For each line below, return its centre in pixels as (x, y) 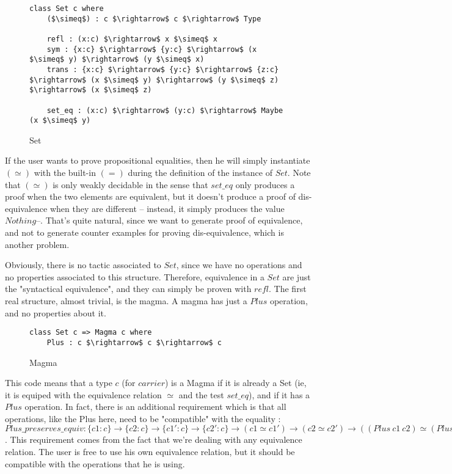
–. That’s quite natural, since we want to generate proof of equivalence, (169, 220)
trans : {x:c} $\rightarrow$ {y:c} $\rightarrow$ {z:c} (163, 69)
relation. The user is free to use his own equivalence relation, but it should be (150, 452)
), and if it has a (279, 394)
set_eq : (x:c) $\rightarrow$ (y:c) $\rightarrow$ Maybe (165, 110)
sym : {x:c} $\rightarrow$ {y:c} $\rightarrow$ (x (152, 49)
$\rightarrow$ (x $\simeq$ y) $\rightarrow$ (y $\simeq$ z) (154, 80)
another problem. (37, 244)
